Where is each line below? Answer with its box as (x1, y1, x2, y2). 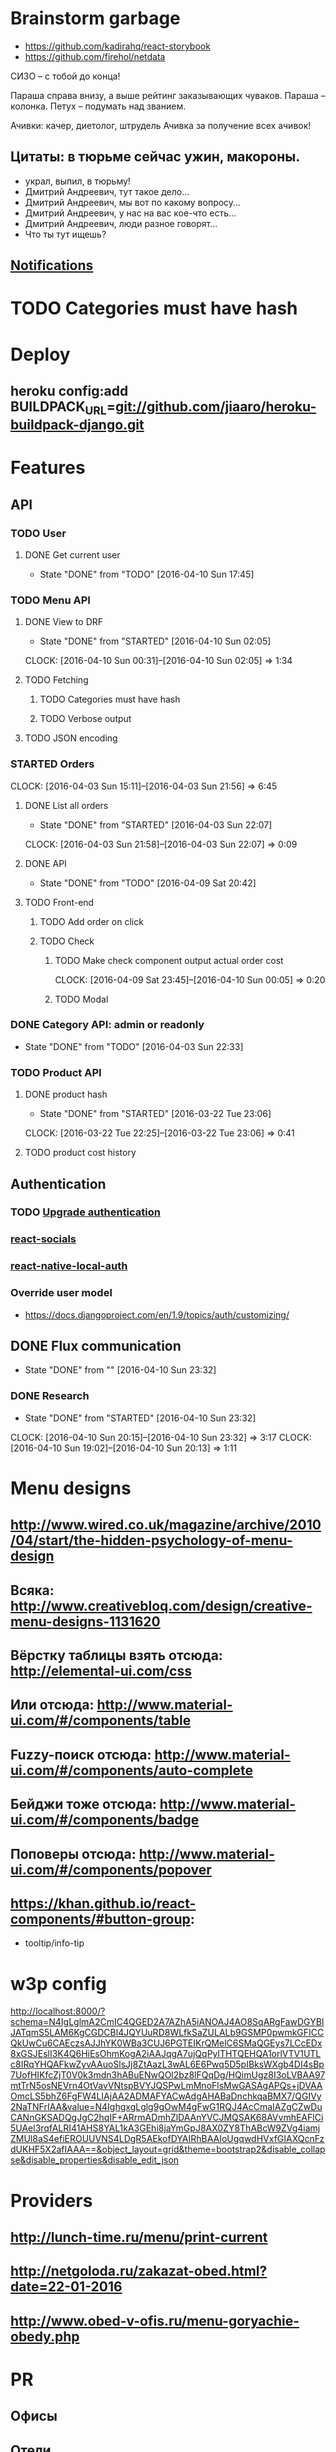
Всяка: (10, 1582, 55, 1599)
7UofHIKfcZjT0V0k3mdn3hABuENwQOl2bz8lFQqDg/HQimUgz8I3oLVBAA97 (10, 2069, 326, 2081)
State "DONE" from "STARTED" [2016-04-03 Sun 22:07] (39, 818, 273, 831)
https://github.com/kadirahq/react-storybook (24, 40, 211, 52)
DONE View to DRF (24, 616, 104, 628)
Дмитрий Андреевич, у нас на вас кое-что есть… (24, 207, 237, 219)
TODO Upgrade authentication (10, 1205, 161, 1219)
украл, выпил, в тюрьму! (24, 175, 131, 187)
